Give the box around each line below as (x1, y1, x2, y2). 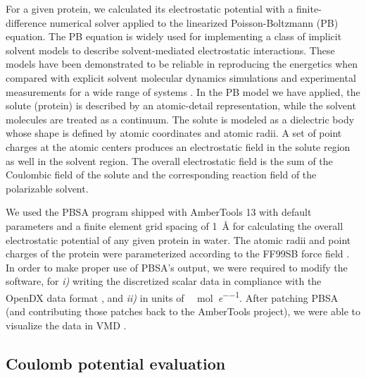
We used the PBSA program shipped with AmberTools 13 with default (6, 205, 312, 219)
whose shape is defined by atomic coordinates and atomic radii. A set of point (6, 126, 342, 140)
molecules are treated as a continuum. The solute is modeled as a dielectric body (6, 111, 355, 126)
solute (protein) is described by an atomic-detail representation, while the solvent (6, 98, 356, 113)
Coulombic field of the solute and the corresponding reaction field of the (6, 167, 317, 182)
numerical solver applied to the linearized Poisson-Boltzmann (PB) (49, 15, 339, 30)
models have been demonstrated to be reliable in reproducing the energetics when (6, 56, 358, 71)
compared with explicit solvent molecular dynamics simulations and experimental (6, 70, 356, 85)
